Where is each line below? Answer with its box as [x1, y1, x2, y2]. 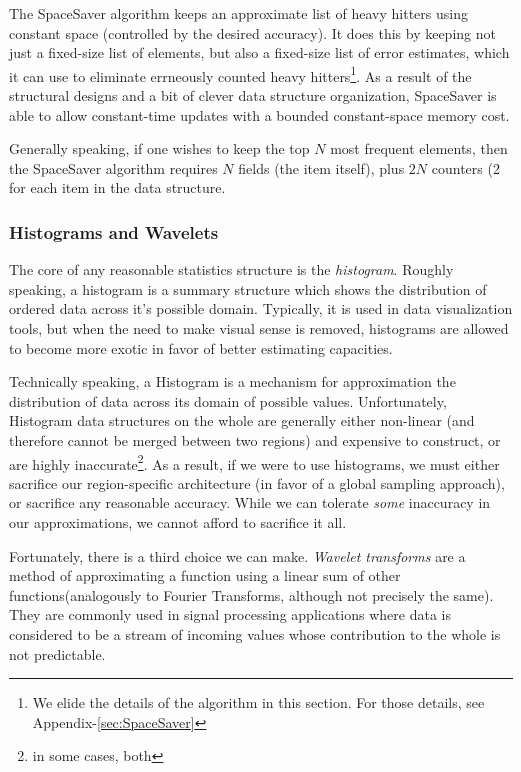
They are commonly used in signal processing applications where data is [9, 604, 451, 625]
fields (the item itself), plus [238, 157, 405, 178]
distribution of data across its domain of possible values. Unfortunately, [9, 390, 447, 411]
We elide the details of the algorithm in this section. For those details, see [32, 692, 485, 713]
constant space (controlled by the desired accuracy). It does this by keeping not [9, 22, 496, 43]
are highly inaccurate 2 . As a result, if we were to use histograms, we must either [9, 450, 500, 474]
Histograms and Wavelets [9, 219, 219, 244]
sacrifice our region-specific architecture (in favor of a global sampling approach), [9, 472, 505, 493]
